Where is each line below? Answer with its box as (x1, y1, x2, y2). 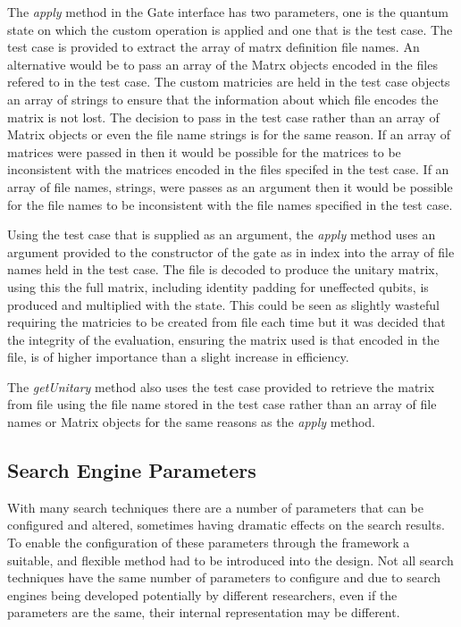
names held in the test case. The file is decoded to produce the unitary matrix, (7, 260, 439, 279)
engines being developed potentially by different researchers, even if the (7, 585, 398, 604)
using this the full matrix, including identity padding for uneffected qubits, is (7, 277, 429, 296)
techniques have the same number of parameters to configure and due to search (7, 568, 441, 587)
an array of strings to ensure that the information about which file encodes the (7, 89, 439, 108)
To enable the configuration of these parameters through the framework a (7, 533, 410, 552)
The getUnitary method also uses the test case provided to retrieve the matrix (7, 377, 435, 396)
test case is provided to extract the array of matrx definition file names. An (7, 38, 420, 56)
